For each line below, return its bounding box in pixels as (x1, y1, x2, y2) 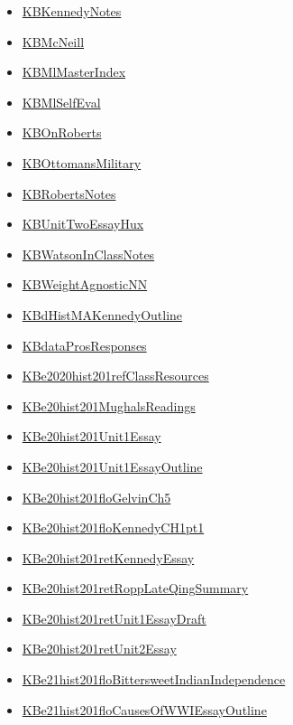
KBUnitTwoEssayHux (22, 214, 144, 233)
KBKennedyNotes (22, 2, 122, 20)
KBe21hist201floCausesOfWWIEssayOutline (22, 700, 267, 719)
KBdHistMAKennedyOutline (22, 305, 183, 324)
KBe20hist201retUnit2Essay (22, 639, 177, 658)
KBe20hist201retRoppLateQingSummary (22, 579, 249, 598)
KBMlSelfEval (22, 92, 101, 111)
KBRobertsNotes (22, 184, 116, 202)
